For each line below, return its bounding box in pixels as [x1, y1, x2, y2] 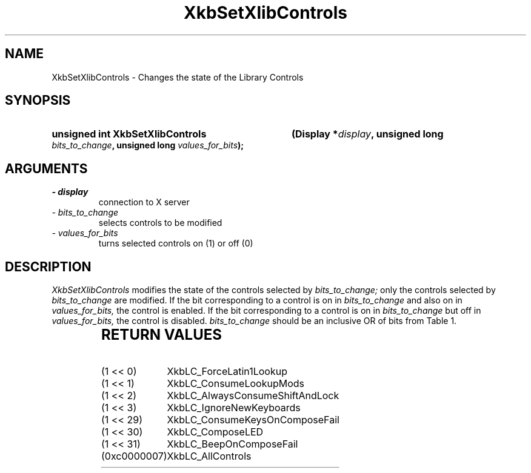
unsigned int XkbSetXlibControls [52, 128, 207, 141]
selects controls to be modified [98, 217, 222, 228]
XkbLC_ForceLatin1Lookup [167, 365, 287, 378]
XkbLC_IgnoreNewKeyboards [167, 402, 301, 414]
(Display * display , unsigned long [291, 128, 444, 141]
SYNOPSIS [5, 93, 71, 108]
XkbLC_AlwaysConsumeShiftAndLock [167, 389, 339, 402]
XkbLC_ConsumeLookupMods [167, 377, 304, 390]
